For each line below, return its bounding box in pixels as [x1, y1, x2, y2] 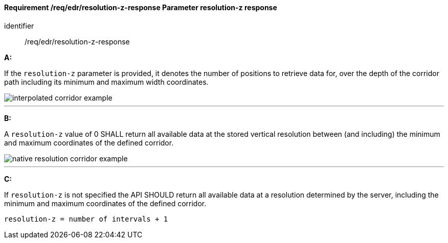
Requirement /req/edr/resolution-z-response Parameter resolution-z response [4, 3, 277, 12]
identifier [4, 21, 34, 30]
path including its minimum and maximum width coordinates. [4, 77, 209, 86]
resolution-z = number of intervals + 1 [4, 214, 168, 223]
